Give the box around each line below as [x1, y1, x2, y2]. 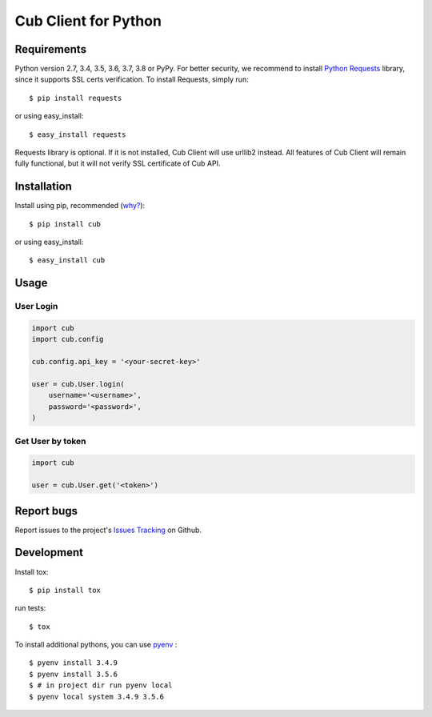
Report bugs [14, 504, 78, 518]
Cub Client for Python [14, 12, 162, 30]
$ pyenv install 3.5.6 [29, 669, 118, 679]
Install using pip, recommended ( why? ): [14, 201, 146, 210]
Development [14, 546, 84, 559]
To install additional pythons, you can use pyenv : [14, 640, 178, 650]
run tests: [14, 603, 46, 613]
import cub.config [31, 334, 104, 344]
